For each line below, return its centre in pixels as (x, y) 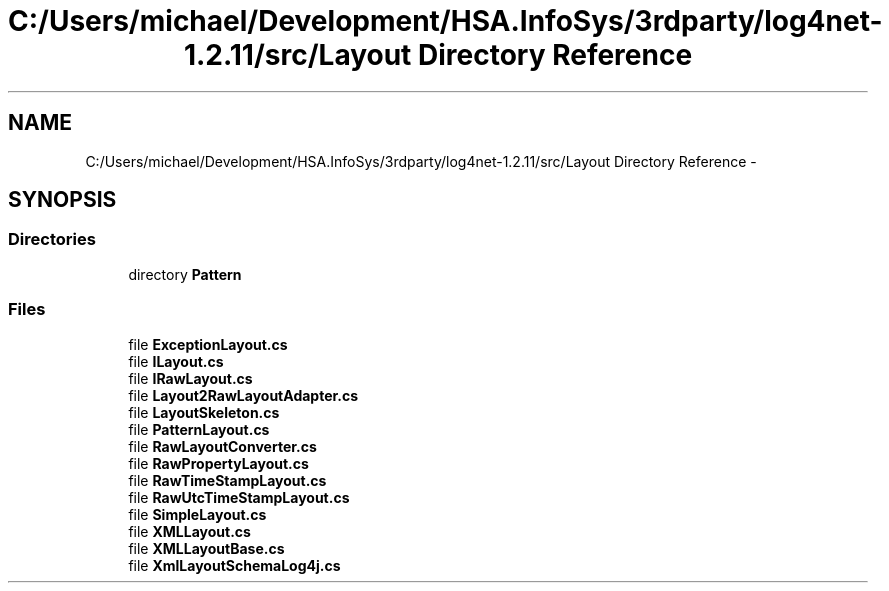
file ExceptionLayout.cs (208, 344)
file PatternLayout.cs (199, 429)
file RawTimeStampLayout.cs (227, 480)
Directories (52, 239)
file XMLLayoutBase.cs (206, 548)
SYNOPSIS (62, 200)
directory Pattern (185, 274)
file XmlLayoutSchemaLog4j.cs (234, 565)
